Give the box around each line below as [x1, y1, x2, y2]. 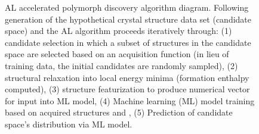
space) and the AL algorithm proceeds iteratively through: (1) [5, 24, 232, 37]
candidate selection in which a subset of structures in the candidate [5, 36, 251, 48]
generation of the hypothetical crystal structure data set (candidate [5, 13, 252, 25]
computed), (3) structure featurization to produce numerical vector [5, 83, 250, 95]
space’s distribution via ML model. [5, 117, 132, 130]
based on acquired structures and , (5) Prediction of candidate [5, 106, 233, 119]
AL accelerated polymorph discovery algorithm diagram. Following [5, 1, 249, 13]
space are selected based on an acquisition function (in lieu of [5, 48, 229, 60]
